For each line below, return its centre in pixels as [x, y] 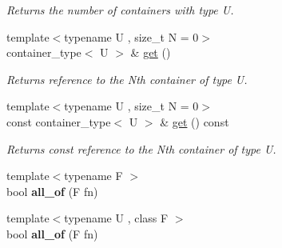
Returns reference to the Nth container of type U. [127, 79]
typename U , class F [116, 218]
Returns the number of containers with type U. [120, 10]
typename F [93, 176]
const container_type [59, 121]
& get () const [195, 121]
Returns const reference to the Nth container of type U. [141, 148]
